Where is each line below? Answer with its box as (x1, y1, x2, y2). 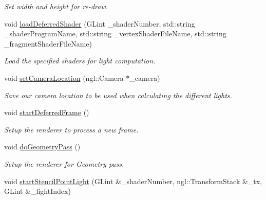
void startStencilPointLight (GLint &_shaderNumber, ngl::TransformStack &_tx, (4, 175, 262, 186)
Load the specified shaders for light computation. (4, 55, 156, 66)
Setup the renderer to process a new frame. (4, 124, 139, 135)
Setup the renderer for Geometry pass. (4, 158, 124, 169)
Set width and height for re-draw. (4, 1, 108, 11)
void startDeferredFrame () (4, 107, 89, 118)
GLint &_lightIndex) (4, 186, 71, 196)
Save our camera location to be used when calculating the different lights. (4, 90, 232, 100)
